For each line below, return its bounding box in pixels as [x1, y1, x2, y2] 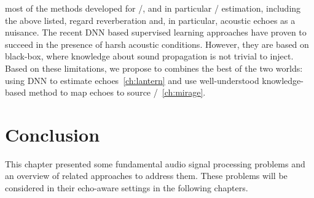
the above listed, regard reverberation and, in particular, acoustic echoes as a [5, 13, 296, 26]
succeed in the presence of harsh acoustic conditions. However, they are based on [5, 37, 309, 50]
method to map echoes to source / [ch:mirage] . [28, 86, 206, 99]
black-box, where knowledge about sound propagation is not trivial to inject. [5, 50, 294, 63]
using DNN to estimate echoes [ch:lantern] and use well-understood [5, 74, 259, 86]
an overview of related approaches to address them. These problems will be [5, 169, 288, 182]
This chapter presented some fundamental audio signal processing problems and [5, 157, 305, 170]
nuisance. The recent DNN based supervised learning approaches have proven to [5, 26, 307, 39]
